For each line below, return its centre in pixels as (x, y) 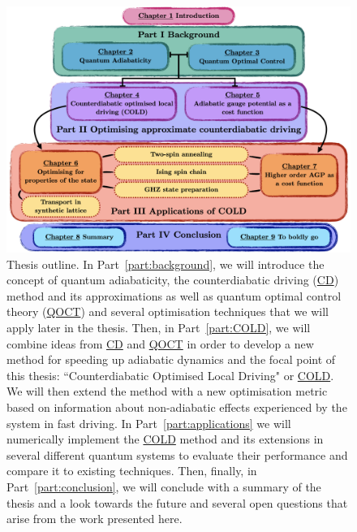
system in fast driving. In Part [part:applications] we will (149, 423)
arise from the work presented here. (95, 519)
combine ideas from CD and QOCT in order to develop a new (160, 343)
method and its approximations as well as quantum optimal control (174, 295)
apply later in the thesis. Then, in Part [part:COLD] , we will (159, 328)
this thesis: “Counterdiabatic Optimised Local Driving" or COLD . (170, 375)
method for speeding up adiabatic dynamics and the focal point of (171, 359)
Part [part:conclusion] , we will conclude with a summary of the (164, 487)
